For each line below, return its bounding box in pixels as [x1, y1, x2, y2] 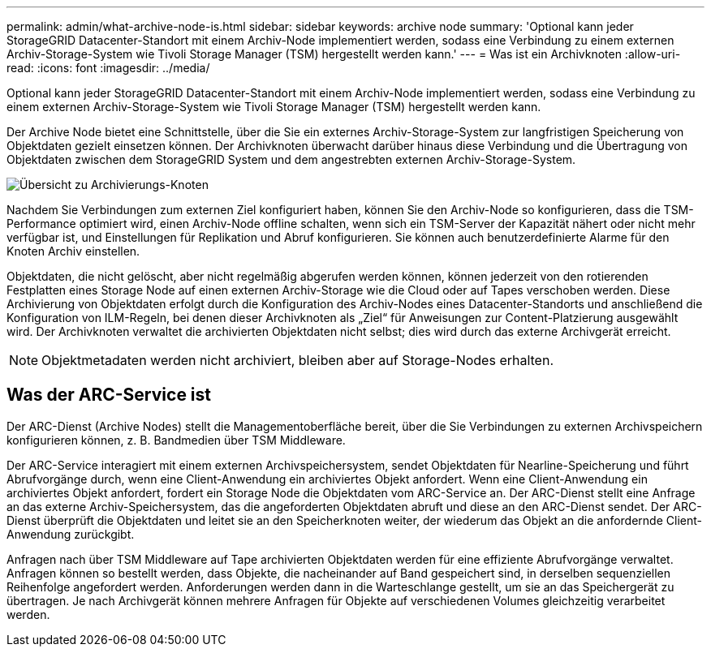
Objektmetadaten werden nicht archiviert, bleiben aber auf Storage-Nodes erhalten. [41, 352, 554, 368]
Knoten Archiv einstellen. [6, 244, 140, 258]
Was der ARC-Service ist [6, 384, 212, 406]
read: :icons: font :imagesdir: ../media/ [6, 61, 210, 75]
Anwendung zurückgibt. [6, 526, 135, 541]
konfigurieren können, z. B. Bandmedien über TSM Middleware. [6, 432, 346, 447]
